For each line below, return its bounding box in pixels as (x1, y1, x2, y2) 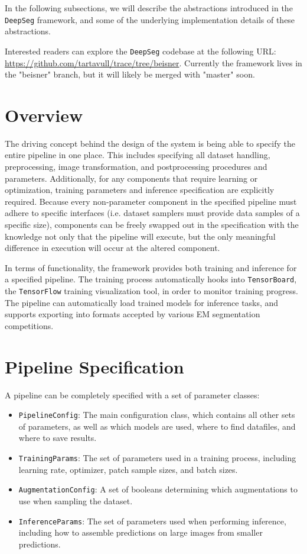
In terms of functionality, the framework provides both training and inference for (5, 261, 297, 273)
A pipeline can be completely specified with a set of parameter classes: (5, 388, 260, 401)
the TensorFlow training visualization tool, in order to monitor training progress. (5, 285, 298, 297)
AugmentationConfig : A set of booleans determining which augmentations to (18, 483, 298, 495)
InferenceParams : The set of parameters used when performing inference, (18, 514, 286, 527)
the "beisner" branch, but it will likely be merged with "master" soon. (5, 68, 255, 80)
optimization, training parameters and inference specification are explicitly (5, 183, 275, 196)
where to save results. (18, 431, 97, 444)
